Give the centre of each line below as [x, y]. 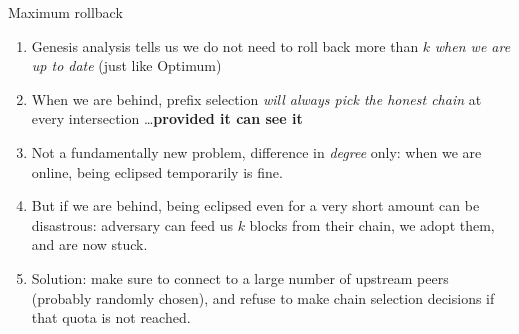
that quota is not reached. [111, 317]
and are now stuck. [89, 244]
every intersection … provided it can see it [167, 118]
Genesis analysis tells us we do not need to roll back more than [225, 45]
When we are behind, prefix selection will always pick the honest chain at [256, 98]
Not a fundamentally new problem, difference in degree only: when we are [256, 151]
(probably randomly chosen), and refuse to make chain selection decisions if [263, 297]
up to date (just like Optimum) [126, 65]
